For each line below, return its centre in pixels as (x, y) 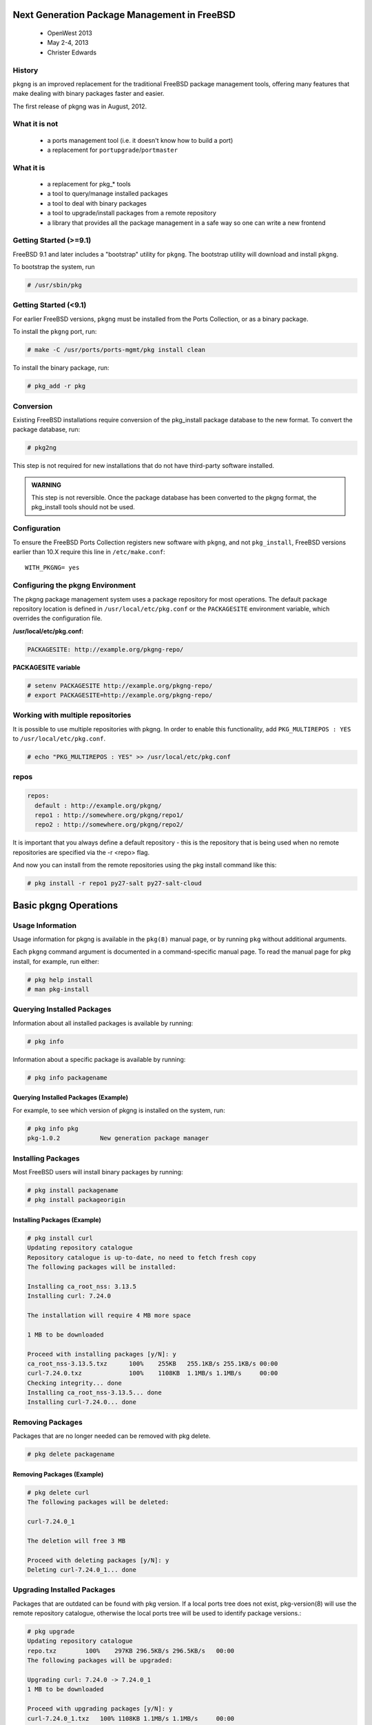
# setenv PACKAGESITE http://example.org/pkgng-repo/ (120, 686)
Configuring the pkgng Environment (74, 585)
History (25, 70)
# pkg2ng (42, 448)
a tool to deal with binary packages (97, 203)
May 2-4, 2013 (68, 43)
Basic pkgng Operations (65, 905)
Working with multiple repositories (72, 716)
